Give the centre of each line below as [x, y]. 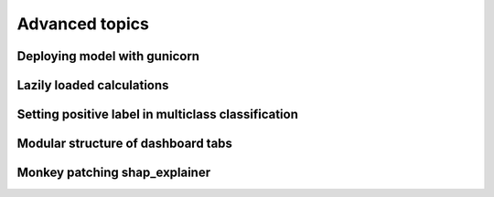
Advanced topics [83, 24]
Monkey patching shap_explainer [114, 173]
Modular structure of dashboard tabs [125, 144]
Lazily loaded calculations [93, 85]
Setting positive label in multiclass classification [158, 114]
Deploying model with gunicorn [108, 56]
